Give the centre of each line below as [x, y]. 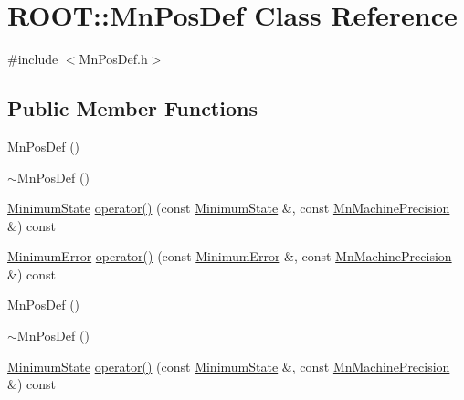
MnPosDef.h [113, 59]
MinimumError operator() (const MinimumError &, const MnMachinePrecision [230, 256]
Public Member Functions [132, 108]
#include [33, 59]
